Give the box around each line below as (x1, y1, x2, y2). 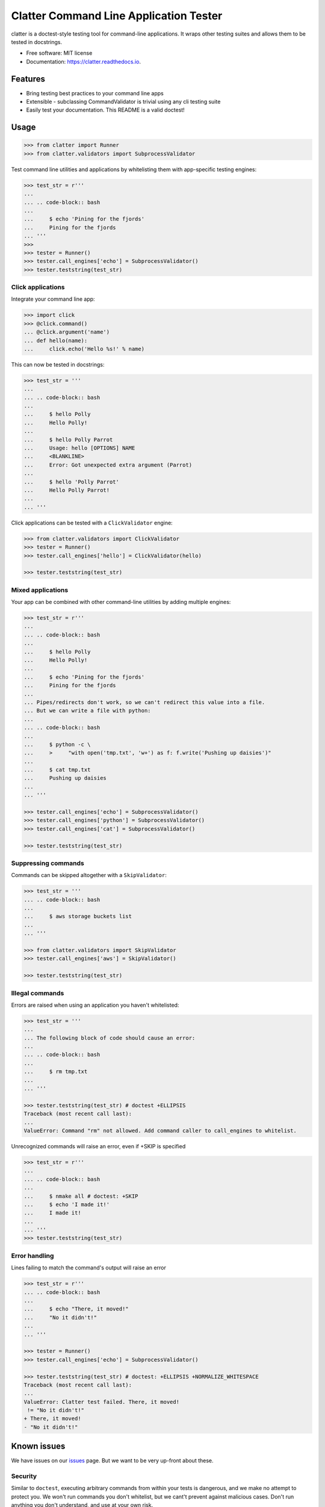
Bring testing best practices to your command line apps (26, 89, 164, 96)
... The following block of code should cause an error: (23, 1034, 196, 1041)
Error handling (11, 1251, 54, 1260)
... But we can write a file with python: (23, 707, 151, 714)
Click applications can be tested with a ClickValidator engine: (11, 519, 173, 526)
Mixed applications (11, 585, 69, 594)
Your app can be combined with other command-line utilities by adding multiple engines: (11, 599, 231, 606)
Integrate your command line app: (11, 295, 96, 303)
